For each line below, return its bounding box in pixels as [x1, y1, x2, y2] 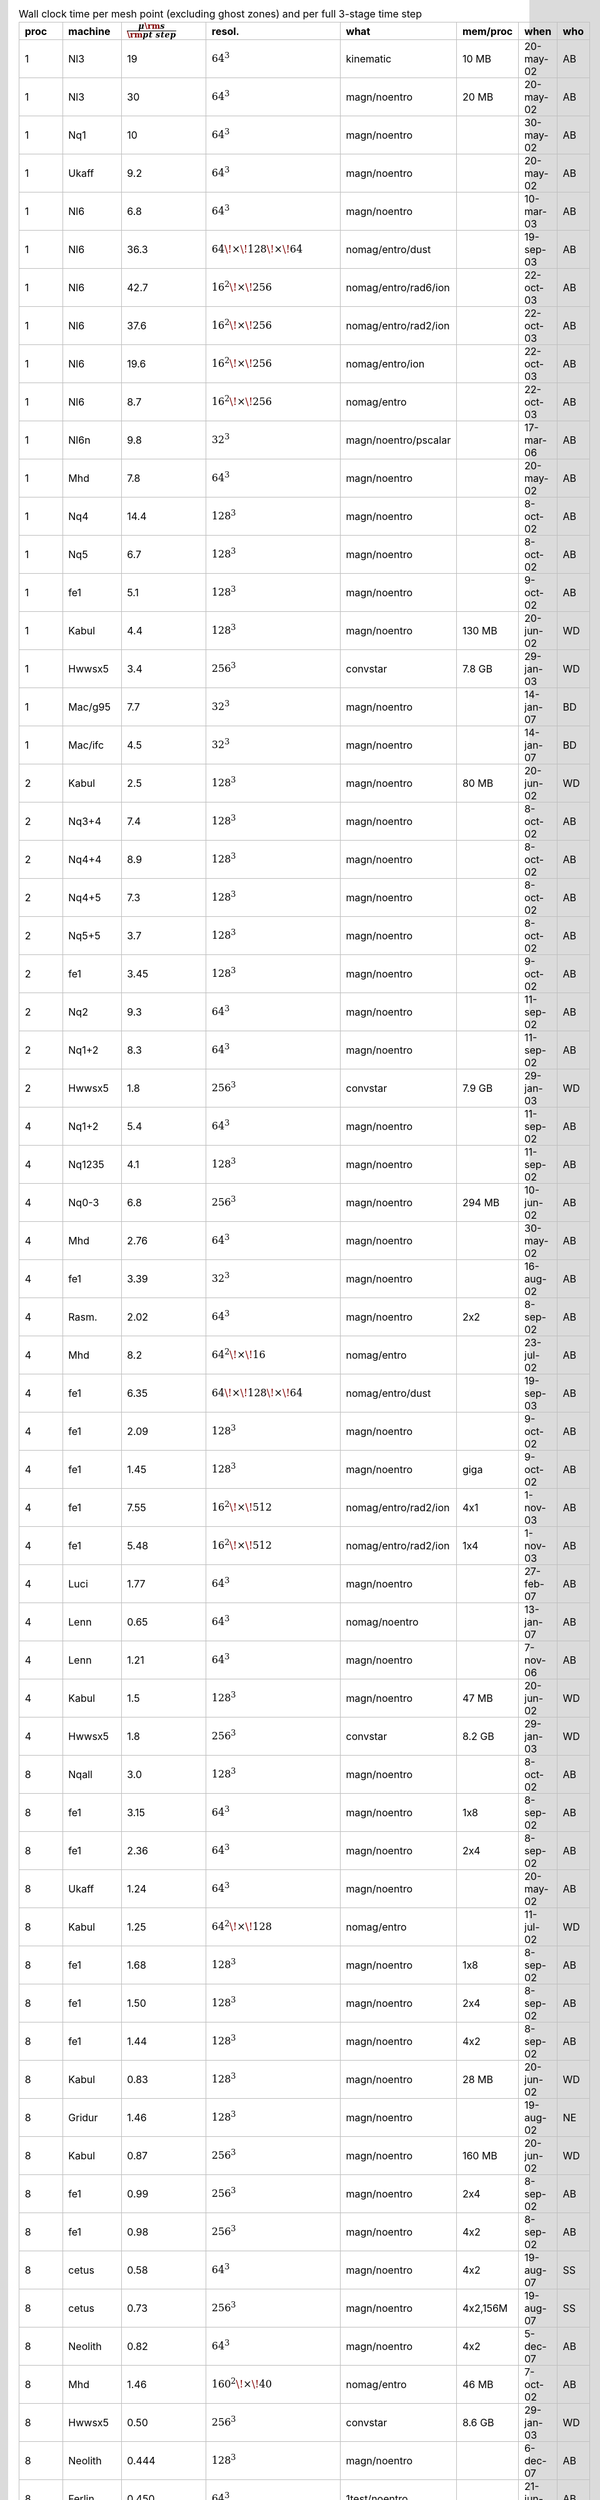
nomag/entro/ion [345, 356, 425, 370]
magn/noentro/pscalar [345, 433, 452, 447]
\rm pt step [126, 30, 177, 40]
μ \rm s [138, 21, 166, 32]
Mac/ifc [68, 738, 105, 752]
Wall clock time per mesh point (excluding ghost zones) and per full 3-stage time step [18, 7, 422, 21]
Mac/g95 [68, 700, 111, 714]
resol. [211, 24, 240, 38]
